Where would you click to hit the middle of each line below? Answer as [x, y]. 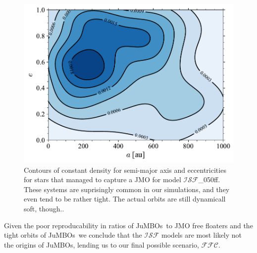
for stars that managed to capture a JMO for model [103, 179]
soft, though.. [44, 208]
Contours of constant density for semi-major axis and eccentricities [125, 170]
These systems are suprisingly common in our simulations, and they [127, 189]
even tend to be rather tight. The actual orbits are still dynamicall [125, 199]
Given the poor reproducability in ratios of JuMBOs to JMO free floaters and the [128, 225]
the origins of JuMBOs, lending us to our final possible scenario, [102, 244]
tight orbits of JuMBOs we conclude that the [73, 235]
